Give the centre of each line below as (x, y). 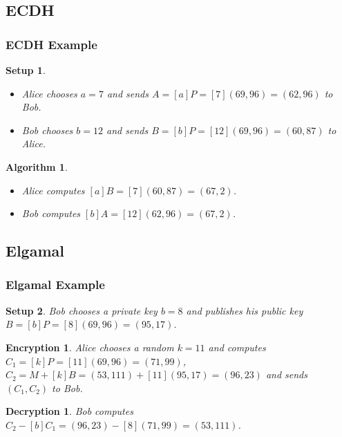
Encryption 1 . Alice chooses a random (90, 347)
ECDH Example (51, 44)
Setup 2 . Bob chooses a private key (82, 310)
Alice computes (53, 190)
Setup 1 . (26, 70)
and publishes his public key (245, 310)
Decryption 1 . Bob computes (69, 411)
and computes (237, 347)
